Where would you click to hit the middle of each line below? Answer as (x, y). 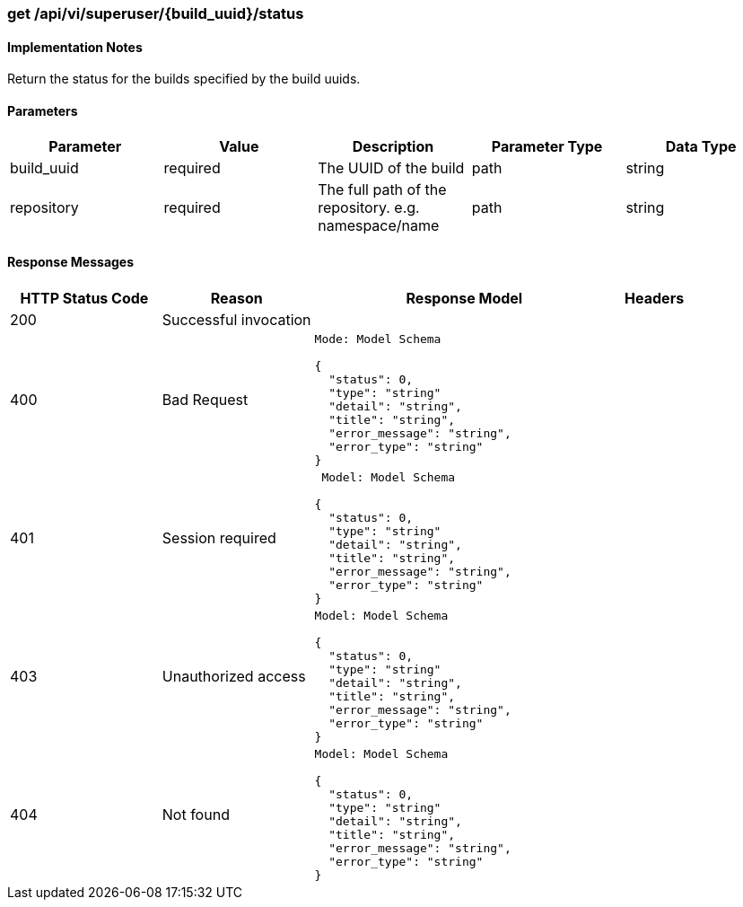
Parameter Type (547, 147)
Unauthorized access (234, 676)
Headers (655, 298)
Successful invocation (236, 319)
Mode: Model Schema (378, 339)
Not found (196, 814)
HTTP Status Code (84, 298)
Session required (219, 537)
